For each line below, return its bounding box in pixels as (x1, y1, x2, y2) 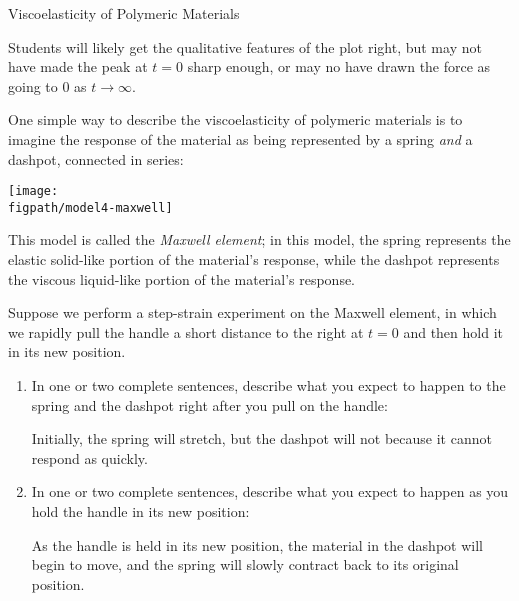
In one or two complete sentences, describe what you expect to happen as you (31, 481, 509, 502)
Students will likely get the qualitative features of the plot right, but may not (8, 36, 482, 57)
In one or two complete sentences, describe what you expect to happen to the (31, 375, 506, 396)
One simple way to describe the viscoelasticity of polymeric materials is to (8, 109, 463, 130)
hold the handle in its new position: (31, 501, 250, 521)
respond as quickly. (31, 447, 148, 468)
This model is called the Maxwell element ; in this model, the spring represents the (8, 229, 511, 250)
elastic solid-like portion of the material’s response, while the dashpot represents (8, 249, 500, 270)
